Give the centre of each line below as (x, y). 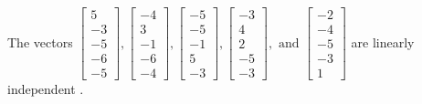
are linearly (383, 42)
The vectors (40, 42)
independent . (46, 89)
